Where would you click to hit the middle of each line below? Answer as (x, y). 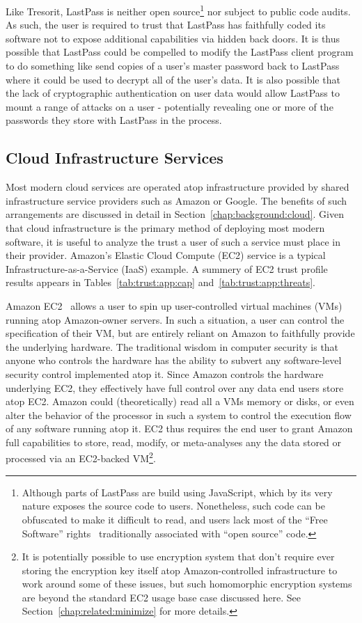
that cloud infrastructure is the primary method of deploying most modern (165, 227)
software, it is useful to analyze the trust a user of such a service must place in (173, 241)
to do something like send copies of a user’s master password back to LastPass (173, 66)
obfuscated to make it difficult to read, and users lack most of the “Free (175, 519)
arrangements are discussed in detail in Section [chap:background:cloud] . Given (175, 214)
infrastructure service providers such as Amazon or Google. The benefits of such (176, 200)
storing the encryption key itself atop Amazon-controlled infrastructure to (180, 570)
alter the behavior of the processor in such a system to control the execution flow (179, 415)
